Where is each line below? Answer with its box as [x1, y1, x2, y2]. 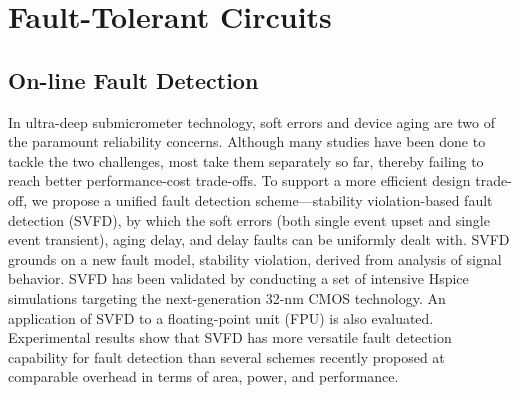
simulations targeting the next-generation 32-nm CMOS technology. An [8, 287, 446, 308]
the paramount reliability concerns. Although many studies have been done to [8, 131, 486, 152]
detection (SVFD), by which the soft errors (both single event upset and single [8, 209, 490, 230]
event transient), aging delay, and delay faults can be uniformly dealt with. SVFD [8, 229, 510, 250]
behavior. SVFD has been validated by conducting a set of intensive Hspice [8, 268, 469, 289]
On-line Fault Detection [8, 64, 259, 95]
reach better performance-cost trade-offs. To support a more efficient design [8, 170, 471, 191]
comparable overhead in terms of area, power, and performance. [8, 366, 399, 387]
